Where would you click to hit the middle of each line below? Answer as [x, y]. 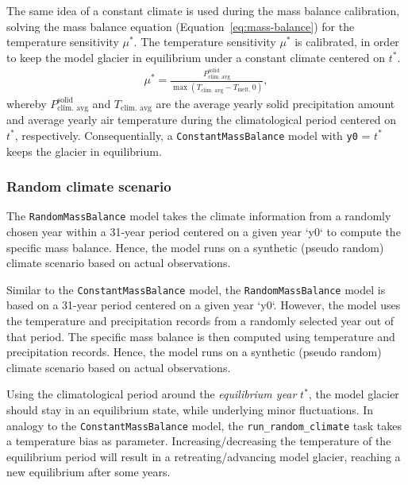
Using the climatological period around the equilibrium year [152, 394]
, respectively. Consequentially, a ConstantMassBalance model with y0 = [192, 135]
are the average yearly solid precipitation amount [275, 103]
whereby [27, 103]
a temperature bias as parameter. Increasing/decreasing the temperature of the [199, 441]
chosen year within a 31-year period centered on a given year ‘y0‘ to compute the [204, 232]
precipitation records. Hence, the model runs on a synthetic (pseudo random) [194, 352]
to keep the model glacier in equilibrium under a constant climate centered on [196, 57]
